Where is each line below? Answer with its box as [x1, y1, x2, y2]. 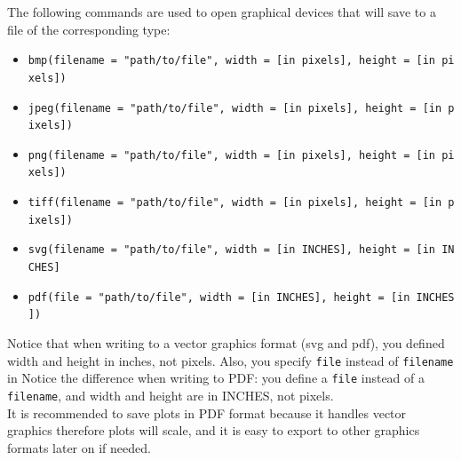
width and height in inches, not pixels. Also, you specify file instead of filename [7, 351, 454, 369]
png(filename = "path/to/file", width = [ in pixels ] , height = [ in [28, 148, 436, 162]
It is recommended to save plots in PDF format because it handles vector [7, 403, 407, 422]
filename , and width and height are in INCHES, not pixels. [7, 385, 334, 404]
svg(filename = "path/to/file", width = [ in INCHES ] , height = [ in [28, 243, 436, 257]
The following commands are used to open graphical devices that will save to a [7, 3, 436, 20]
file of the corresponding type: [7, 20, 171, 38]
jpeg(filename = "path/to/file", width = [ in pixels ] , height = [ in [28, 101, 442, 115]
